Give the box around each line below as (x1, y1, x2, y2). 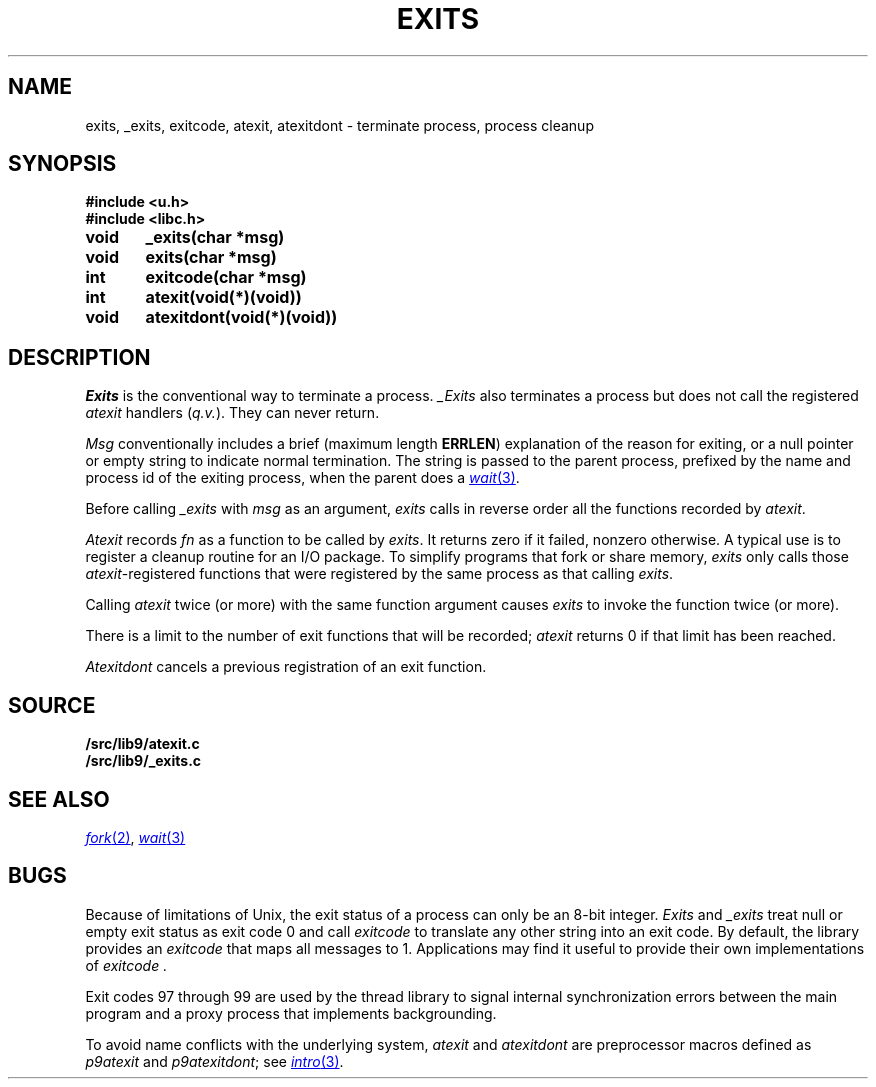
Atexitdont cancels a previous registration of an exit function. (85, 658, 487, 676)
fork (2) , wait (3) (85, 828, 186, 846)
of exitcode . (85, 956, 168, 974)
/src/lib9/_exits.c (85, 752, 202, 770)
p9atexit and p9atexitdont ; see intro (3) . (85, 1052, 344, 1070)
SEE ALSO (8, 786, 110, 812)
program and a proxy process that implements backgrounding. (85, 1004, 497, 1022)
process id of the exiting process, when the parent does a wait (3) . (85, 469, 520, 487)
